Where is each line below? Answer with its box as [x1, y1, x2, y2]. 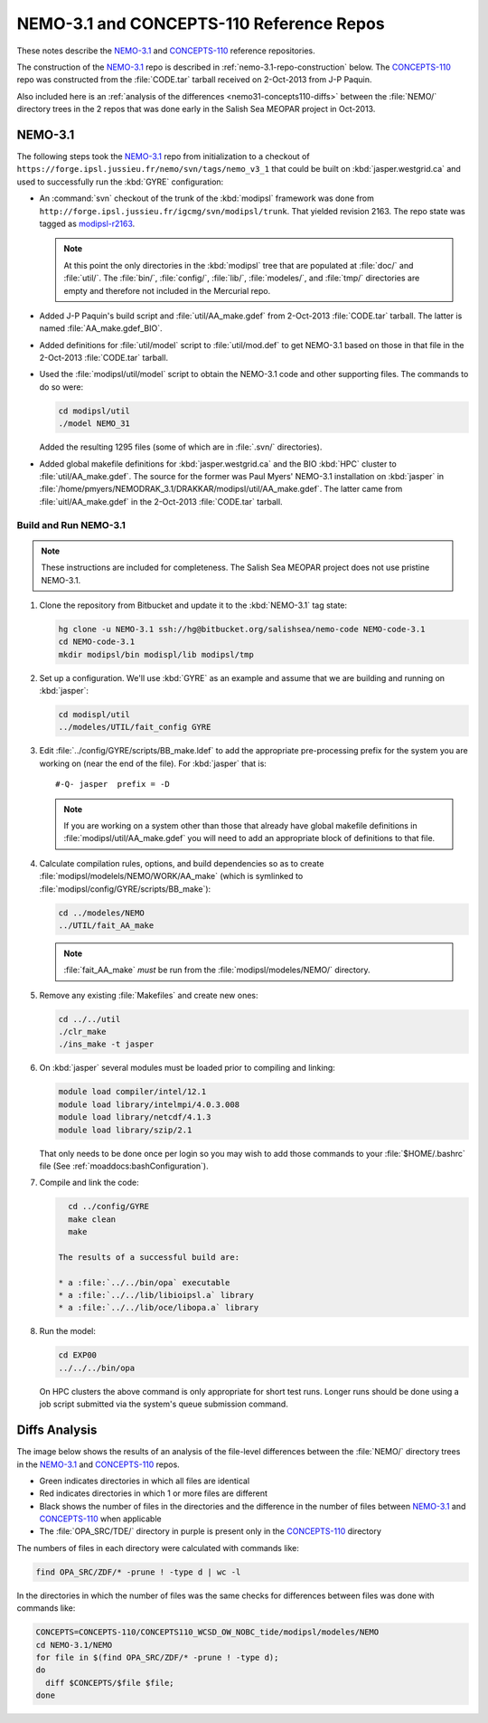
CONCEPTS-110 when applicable [39, 1513, 162, 1524]
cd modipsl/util [58, 405, 131, 416]
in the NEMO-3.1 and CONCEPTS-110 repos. [16, 1459, 180, 1470]
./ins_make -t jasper [58, 1039, 155, 1049]
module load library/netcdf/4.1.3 [58, 1112, 211, 1122]
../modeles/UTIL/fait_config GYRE [58, 722, 211, 733]
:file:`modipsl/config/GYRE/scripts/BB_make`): [39, 883, 211, 895]
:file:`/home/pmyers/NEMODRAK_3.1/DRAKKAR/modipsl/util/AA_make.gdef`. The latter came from [39, 484, 403, 495]
